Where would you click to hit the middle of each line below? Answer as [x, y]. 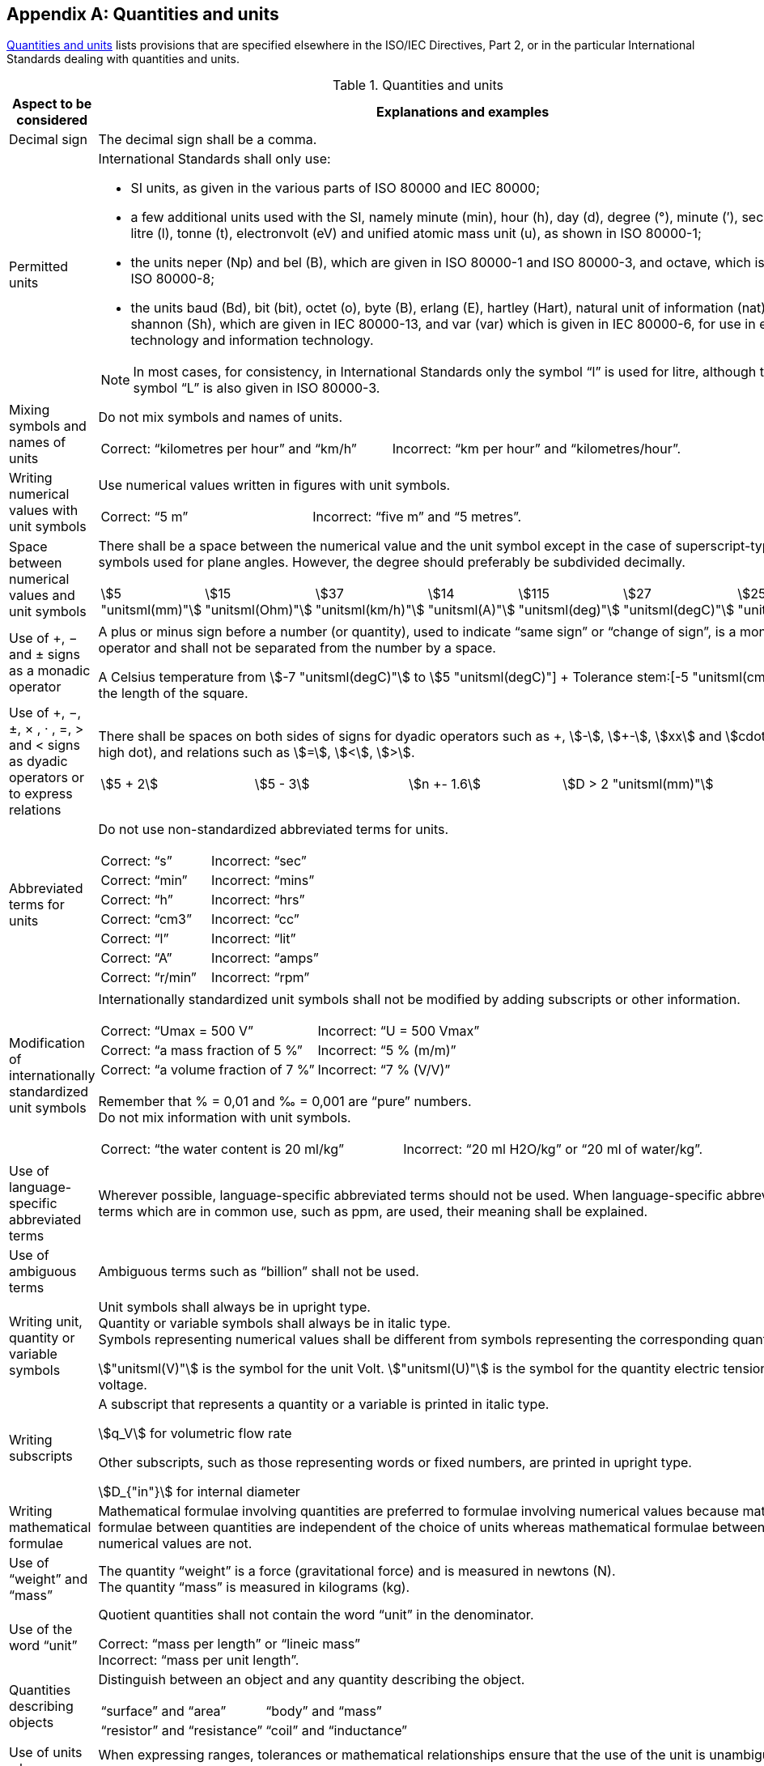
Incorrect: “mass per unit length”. [199, 1660]
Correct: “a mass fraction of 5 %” [202, 1051]
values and [42, 596]
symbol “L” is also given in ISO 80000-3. [257, 388]
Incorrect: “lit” [254, 939]
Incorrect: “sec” [259, 861]
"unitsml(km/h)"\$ [370, 610]
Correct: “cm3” [146, 919]
